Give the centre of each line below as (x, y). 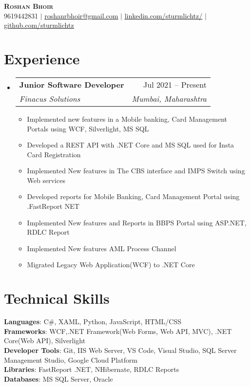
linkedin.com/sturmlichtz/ (163, 15)
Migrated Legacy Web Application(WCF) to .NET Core (111, 265)
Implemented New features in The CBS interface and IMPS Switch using (136, 171)
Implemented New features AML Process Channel (102, 248)
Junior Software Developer (72, 84)
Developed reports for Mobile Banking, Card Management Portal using (133, 196)
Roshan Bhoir (29, 6)
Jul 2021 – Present (175, 84)
